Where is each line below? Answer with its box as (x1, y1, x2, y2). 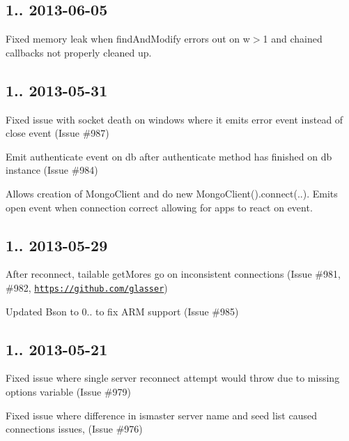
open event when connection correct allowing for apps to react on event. (6, 200, 313, 214)
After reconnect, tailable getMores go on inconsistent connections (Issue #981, (6, 267, 341, 281)
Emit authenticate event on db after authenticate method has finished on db (6, 149, 332, 163)
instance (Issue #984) (6, 163, 98, 177)
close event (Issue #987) (6, 126, 109, 140)
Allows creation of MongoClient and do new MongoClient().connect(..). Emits (6, 186, 338, 200)
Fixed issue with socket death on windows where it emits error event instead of (6, 112, 343, 126)
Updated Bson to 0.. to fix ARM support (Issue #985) (6, 304, 239, 318)
